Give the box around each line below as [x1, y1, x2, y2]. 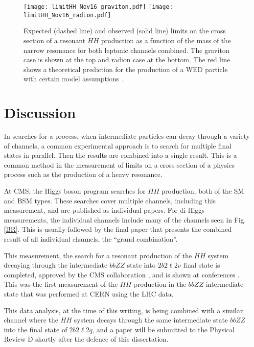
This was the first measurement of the [4, 279, 118, 289]
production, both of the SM [162, 185, 244, 196]
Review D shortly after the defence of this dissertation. [4, 334, 169, 344]
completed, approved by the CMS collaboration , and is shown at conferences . [4, 269, 240, 279]
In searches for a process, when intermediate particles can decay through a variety [4, 131, 250, 141]
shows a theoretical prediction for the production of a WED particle [23, 64, 228, 74]
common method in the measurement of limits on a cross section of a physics [4, 159, 235, 170]
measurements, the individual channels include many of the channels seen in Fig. [4, 214, 246, 224]
